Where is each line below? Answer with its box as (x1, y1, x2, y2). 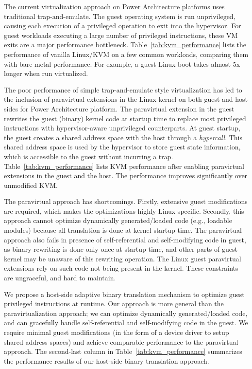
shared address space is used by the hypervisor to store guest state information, (4, 142, 241, 152)
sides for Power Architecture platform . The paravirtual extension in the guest (4, 103, 235, 113)
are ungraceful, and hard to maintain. (4, 273, 116, 283)
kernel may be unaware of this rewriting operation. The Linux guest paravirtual (4, 253, 241, 263)
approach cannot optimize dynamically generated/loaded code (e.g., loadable (4, 215, 232, 225)
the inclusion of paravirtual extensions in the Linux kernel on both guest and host (4, 94, 248, 104)
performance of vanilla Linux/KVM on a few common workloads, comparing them (4, 49, 249, 59)
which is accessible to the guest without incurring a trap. (4, 151, 173, 161)
